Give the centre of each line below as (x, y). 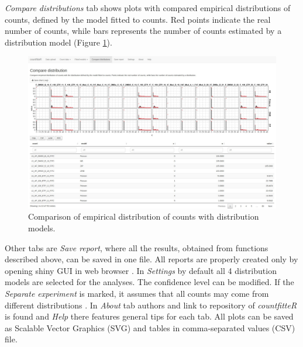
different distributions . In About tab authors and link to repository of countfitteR (151, 305)
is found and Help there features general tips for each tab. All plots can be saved (149, 316)
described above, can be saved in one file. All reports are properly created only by (151, 259)
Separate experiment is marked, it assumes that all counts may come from (137, 293)
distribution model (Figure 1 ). (58, 42)
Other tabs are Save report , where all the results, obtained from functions (137, 247)
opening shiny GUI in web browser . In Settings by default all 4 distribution (141, 270)
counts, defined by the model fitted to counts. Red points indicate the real (138, 19)
